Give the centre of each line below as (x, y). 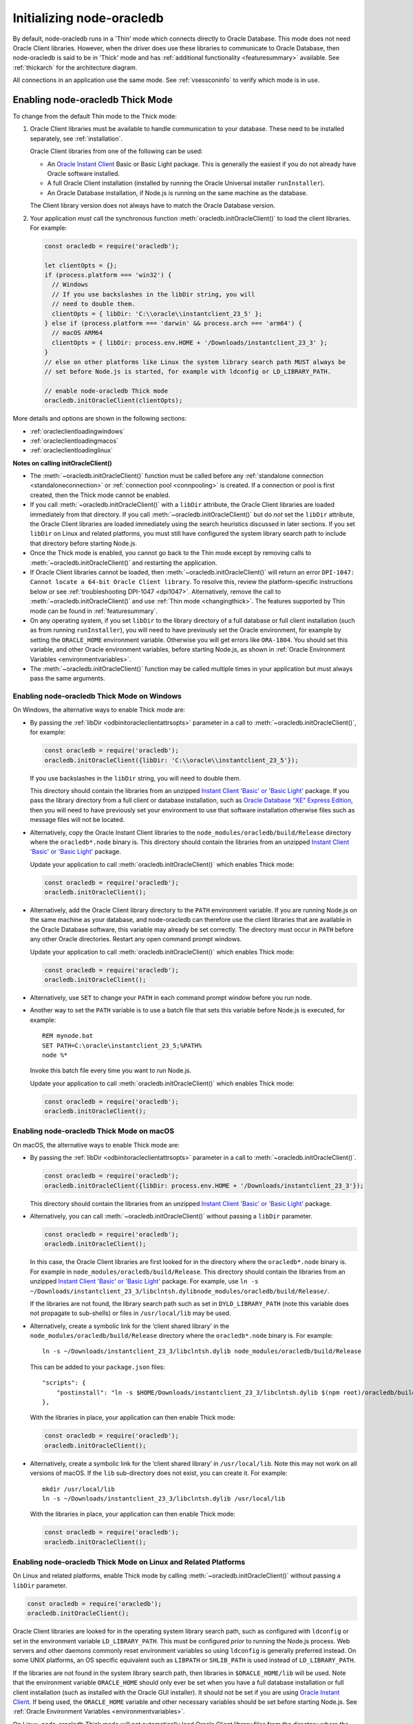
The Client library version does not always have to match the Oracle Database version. (152, 206)
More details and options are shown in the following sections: (100, 419)
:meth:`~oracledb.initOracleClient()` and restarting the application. (124, 563)
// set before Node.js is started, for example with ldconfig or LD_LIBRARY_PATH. (188, 371)
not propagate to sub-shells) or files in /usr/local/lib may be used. (130, 1313)
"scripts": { (64, 1383)
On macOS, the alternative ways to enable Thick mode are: (96, 1145)
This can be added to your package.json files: (97, 1367)
